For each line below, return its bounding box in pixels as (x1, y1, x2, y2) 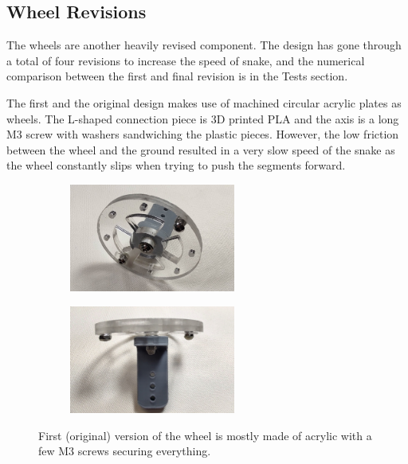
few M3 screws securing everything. (38, 443, 211, 459)
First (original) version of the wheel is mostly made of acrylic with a (38, 427, 372, 443)
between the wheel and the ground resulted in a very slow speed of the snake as (6, 141, 395, 158)
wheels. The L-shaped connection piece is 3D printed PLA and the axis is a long (6, 110, 399, 127)
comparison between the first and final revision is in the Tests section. (6, 68, 348, 84)
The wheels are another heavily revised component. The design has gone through (6, 37, 402, 53)
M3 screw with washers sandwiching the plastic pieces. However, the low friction (6, 126, 399, 142)
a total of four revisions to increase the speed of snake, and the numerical (6, 52, 365, 68)
